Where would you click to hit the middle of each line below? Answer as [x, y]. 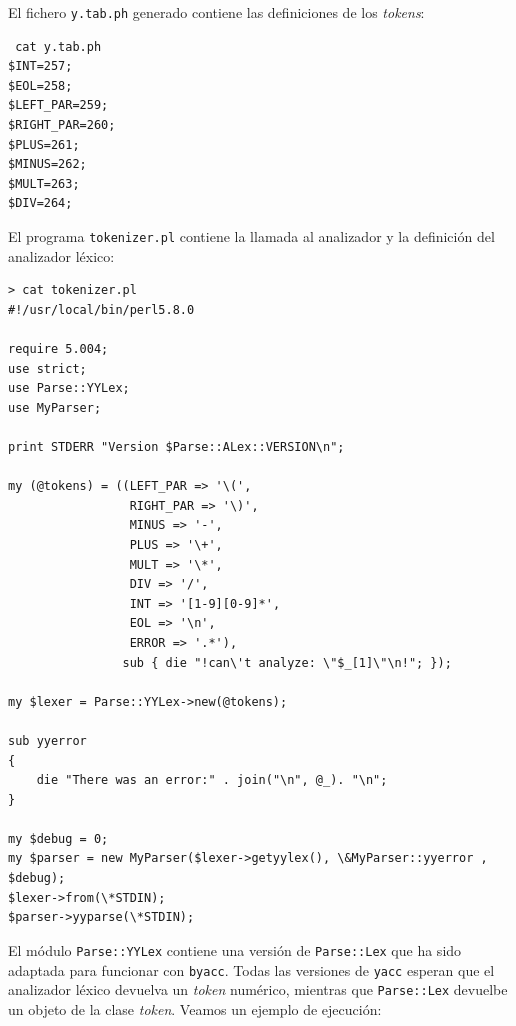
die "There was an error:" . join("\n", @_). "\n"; [212, 780]
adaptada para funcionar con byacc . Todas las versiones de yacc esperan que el [251, 969]
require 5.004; [58, 349]
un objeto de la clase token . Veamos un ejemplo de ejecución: [195, 1008]
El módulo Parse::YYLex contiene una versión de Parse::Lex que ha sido [235, 949]
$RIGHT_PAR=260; [62, 125]
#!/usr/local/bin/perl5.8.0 [101, 309]
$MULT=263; [44, 183]
